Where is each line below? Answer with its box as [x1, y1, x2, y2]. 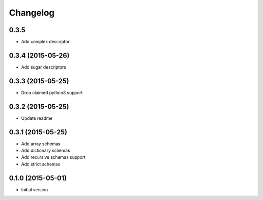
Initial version [21, 186, 48, 192]
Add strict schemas [21, 161, 60, 167]
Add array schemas [21, 141, 61, 146]
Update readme [21, 115, 53, 121]
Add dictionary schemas [21, 147, 70, 153]
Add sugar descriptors [21, 64, 67, 70]
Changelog [9, 7, 55, 18]
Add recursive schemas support [21, 154, 86, 160]
